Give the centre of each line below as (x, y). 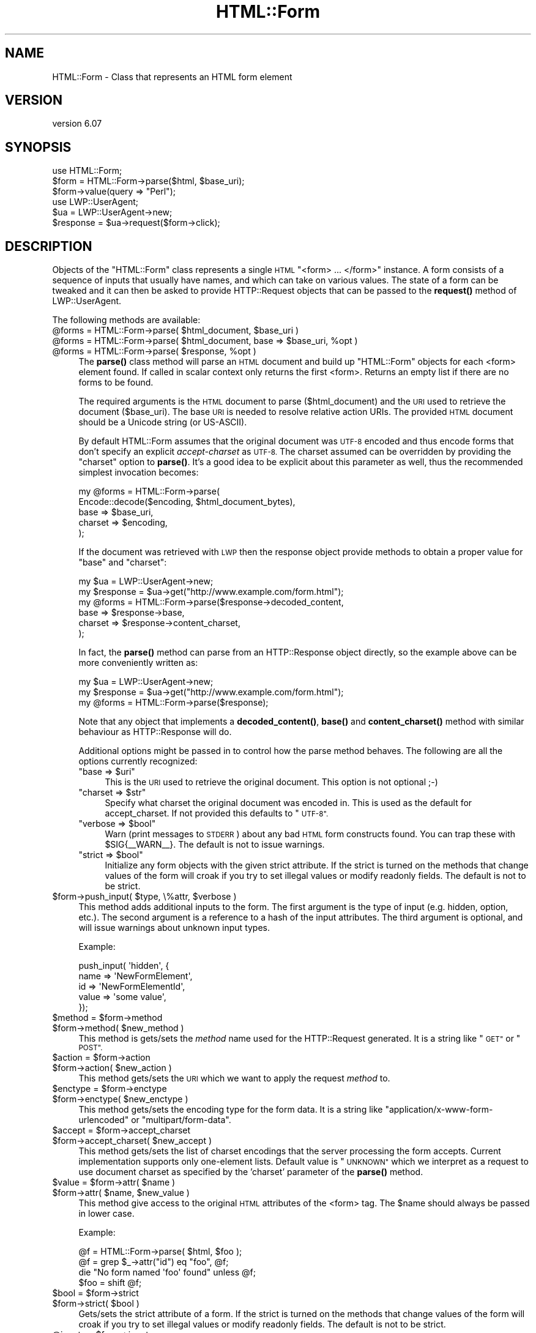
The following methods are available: (126, 320)
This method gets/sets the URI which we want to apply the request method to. (234, 1078)
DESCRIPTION (49, 246)
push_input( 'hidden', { (124, 966)
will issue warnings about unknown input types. (174, 928)
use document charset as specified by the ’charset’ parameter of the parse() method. (251, 1172)
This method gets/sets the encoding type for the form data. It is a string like (231, 1110)
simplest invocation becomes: (139, 472)
